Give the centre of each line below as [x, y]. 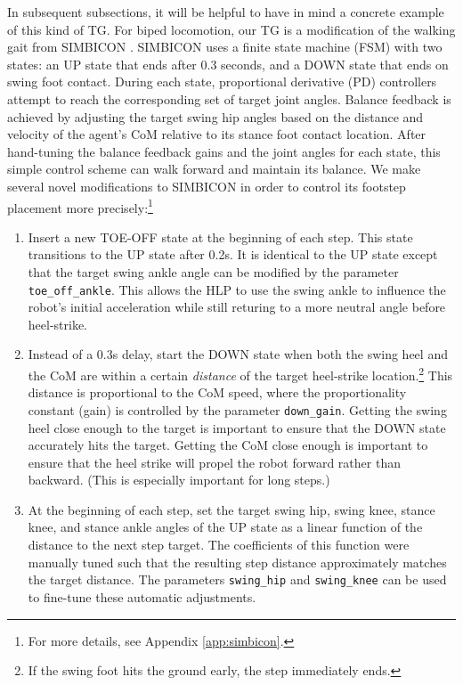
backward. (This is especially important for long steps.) [179, 480]
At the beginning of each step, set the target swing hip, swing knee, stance [231, 509]
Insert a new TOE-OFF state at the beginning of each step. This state [220, 236]
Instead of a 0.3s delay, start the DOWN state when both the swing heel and [238, 354]
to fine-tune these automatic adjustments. [142, 596]
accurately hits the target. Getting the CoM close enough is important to [228, 445]
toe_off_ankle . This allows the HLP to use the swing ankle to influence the [237, 289]
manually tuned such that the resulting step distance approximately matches [237, 562]
